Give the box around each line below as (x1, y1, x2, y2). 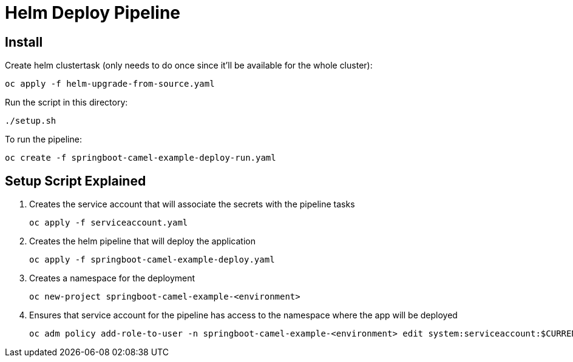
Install (5, 34, 43, 50)
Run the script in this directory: (5, 97, 128, 108)
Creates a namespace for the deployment (29, 273, 195, 284)
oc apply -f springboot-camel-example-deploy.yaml (29, 255, 275, 265)
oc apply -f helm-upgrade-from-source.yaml (5, 79, 215, 89)
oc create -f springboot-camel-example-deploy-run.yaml (5, 153, 276, 163)
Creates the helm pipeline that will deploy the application (29, 236, 256, 247)
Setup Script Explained (5, 173, 146, 189)
